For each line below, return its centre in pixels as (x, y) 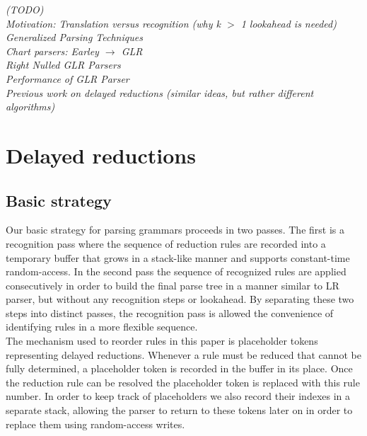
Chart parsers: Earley (52, 51)
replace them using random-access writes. (95, 424)
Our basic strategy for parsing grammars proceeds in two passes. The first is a (175, 230)
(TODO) (25, 9)
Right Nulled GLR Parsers (63, 65)
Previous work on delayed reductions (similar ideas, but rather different (160, 92)
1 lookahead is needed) (289, 23)
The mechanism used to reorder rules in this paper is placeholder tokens (162, 341)
